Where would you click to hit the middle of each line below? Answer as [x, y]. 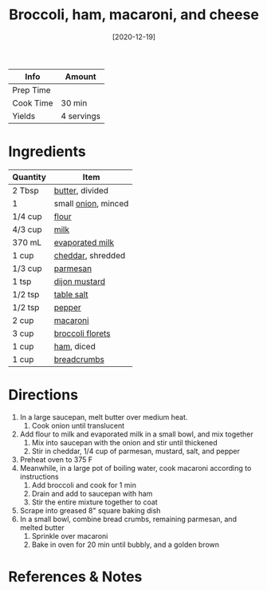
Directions [43, 395]
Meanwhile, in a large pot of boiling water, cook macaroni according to [135, 468]
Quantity [29, 177]
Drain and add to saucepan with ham [92, 493]
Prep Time [31, 90]
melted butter [42, 527]
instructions [39, 476]
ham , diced [75, 346]
